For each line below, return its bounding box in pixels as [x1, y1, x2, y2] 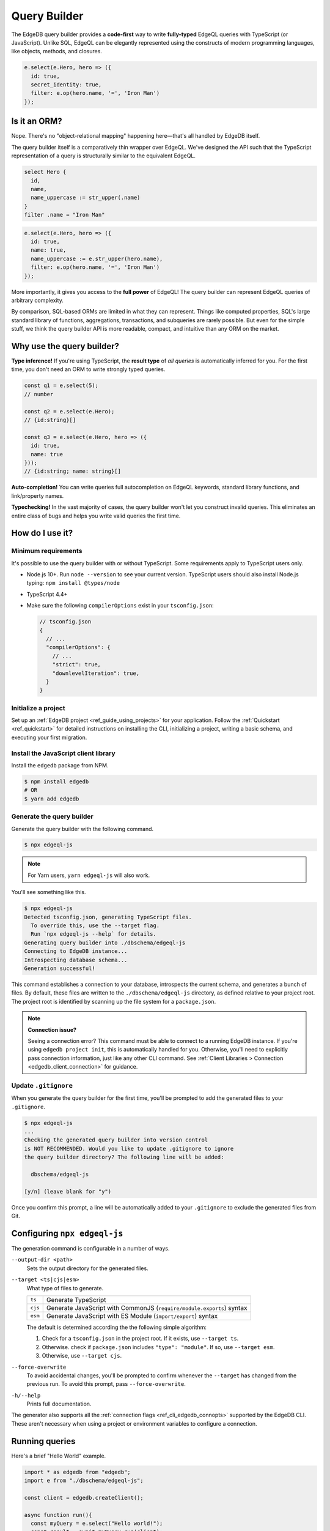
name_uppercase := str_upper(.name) [31, 194, 141, 201]
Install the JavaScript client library [11, 749, 116, 758]
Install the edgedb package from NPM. [11, 762, 109, 769]
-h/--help [11, 1392, 41, 1399]
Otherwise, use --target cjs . [42, 1352, 122, 1360]
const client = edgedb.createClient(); [24, 1494, 144, 1501]
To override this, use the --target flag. [31, 922, 160, 929]
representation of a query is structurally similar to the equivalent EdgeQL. [11, 152, 196, 159]
